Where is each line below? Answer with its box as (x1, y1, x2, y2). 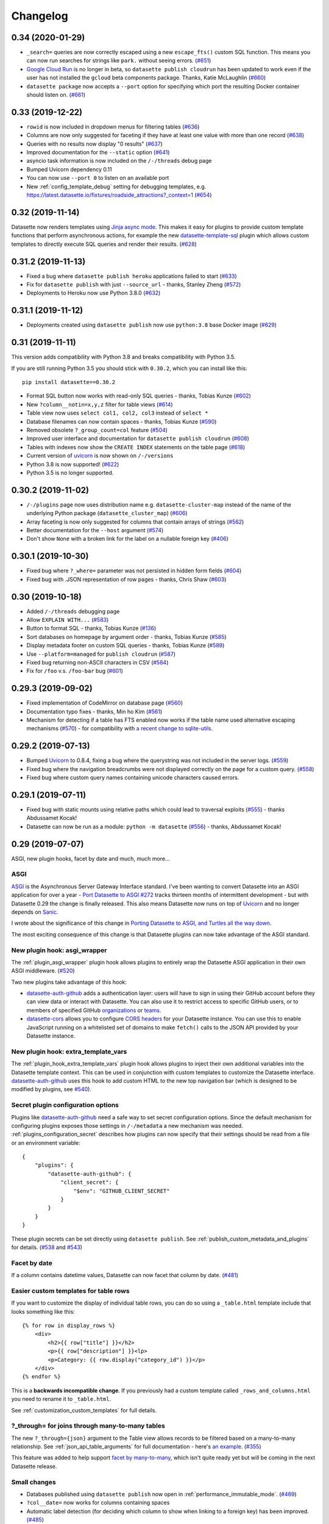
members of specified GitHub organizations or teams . (26, 1006, 161, 1014)
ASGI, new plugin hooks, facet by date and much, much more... (11, 855, 170, 862)
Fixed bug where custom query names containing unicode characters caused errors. (26, 774, 239, 782)
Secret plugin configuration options (11, 1101, 119, 1109)
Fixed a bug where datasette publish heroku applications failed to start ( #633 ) (26, 272, 237, 280)
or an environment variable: (11, 1139, 80, 1146)
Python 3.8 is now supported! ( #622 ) (26, 460, 119, 468)
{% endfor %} (22, 1373, 61, 1380)
